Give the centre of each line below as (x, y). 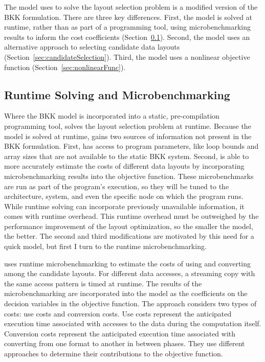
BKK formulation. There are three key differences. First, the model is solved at (128, 17)
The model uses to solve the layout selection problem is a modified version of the (131, 7)
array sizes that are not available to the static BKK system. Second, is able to (127, 156)
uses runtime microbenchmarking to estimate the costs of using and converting (128, 263)
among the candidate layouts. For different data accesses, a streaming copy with (130, 273)
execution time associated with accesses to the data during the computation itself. (133, 323)
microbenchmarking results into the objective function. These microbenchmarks (129, 176)
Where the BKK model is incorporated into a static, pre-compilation (112, 116)
